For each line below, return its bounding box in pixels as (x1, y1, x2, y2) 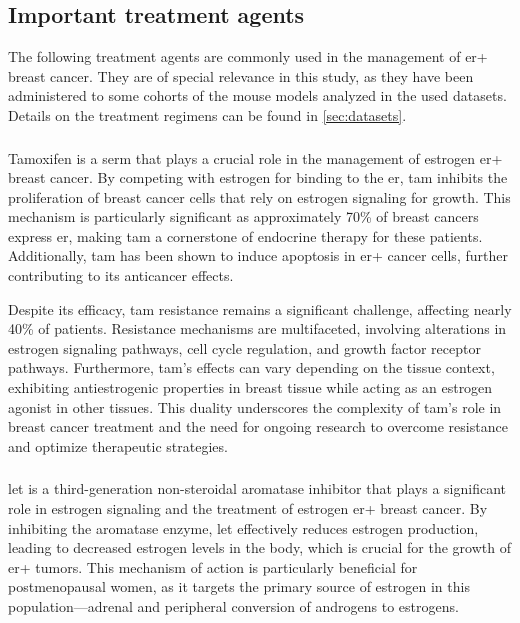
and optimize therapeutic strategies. (8, 435, 228, 456)
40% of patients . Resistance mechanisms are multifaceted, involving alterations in (8, 318, 507, 339)
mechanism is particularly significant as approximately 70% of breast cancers (8, 206, 479, 227)
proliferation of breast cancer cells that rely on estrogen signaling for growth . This (8, 186, 511, 207)
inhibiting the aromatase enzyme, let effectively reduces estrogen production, (8, 517, 479, 538)
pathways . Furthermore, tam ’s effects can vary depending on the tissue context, (8, 357, 495, 378)
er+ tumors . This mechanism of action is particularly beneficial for (8, 556, 418, 577)
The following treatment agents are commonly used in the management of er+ (8, 46, 488, 67)
